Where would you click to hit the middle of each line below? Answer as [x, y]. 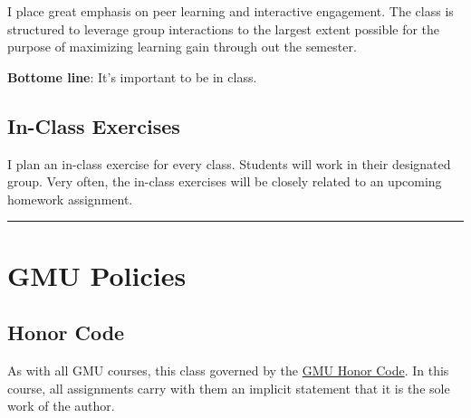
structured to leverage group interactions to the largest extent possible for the [224, 28]
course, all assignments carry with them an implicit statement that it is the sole [229, 388]
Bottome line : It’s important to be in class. [132, 76]
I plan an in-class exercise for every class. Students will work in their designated [229, 163]
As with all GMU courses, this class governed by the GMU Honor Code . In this [228, 370]
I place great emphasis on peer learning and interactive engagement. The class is [231, 11]
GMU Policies [97, 275]
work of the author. [61, 406]
